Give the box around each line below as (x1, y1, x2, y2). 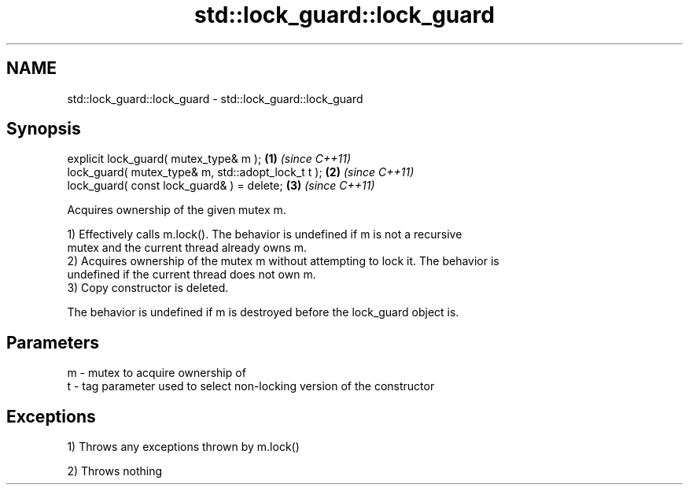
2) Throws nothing (67, 464, 163, 478)
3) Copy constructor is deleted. (67, 281, 229, 295)
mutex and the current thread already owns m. (67, 241, 308, 255)
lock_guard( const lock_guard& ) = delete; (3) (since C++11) (67, 179, 375, 193)
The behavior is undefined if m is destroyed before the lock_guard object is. (67, 305, 459, 319)
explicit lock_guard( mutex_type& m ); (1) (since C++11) (67, 152, 352, 166)
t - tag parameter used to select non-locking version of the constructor (67, 379, 435, 393)
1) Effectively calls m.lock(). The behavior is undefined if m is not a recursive (67, 227, 462, 242)
